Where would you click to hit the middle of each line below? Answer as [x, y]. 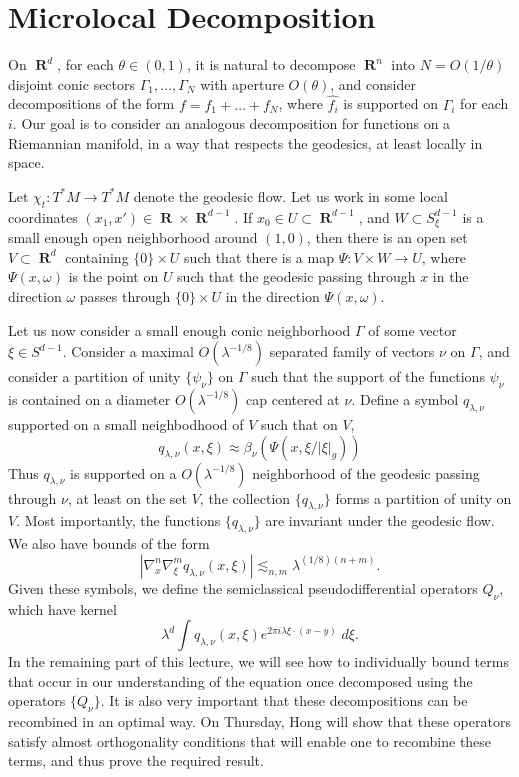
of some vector [412, 329]
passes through [125, 295]
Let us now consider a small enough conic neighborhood [179, 329]
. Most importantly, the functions [118, 520]
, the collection [245, 497]
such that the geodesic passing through [296, 276]
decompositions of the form [91, 103]
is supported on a [123, 472]
